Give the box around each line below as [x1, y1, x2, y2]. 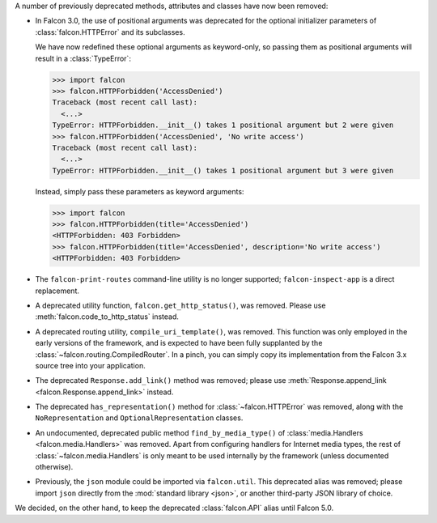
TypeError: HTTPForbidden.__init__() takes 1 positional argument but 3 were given [52, 166, 394, 175]
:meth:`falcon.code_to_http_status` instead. [35, 312, 180, 321]
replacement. [35, 286, 80, 296]
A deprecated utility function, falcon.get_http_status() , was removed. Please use [35, 300, 326, 310]
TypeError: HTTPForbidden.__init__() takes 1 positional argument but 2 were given [52, 121, 394, 130]
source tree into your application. [35, 360, 146, 370]
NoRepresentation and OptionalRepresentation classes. [35, 413, 244, 423]
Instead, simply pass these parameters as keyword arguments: [35, 186, 244, 196]
